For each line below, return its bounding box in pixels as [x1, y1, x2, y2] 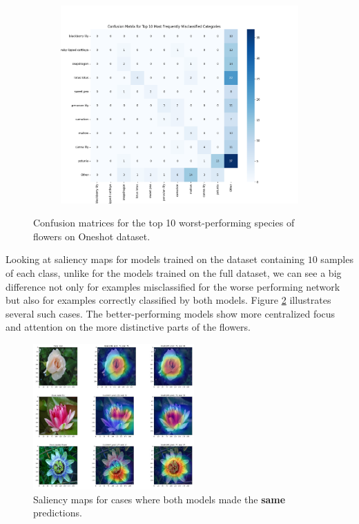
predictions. [33, 505, 82, 520]
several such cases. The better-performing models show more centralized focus [6, 306, 336, 320]
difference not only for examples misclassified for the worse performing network [6, 279, 340, 293]
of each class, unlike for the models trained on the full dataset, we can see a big [6, 265, 342, 280]
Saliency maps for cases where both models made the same [33, 492, 286, 506]
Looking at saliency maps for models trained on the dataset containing [6, 252, 305, 266]
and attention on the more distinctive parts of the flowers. [6, 320, 251, 334]
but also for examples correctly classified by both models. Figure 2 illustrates [6, 293, 331, 307]
